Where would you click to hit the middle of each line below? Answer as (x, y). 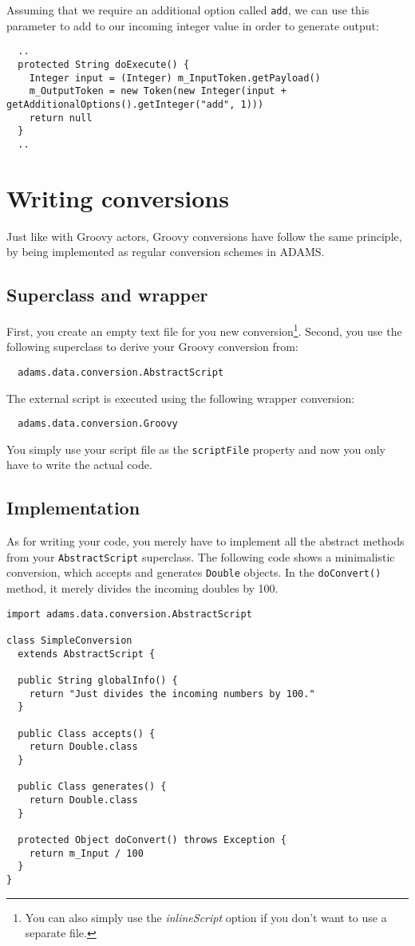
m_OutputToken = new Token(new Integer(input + (158, 91)
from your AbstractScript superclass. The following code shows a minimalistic (201, 556)
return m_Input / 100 (86, 853)
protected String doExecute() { (104, 64)
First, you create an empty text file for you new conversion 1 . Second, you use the (204, 330)
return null (61, 118)
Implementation (73, 508)
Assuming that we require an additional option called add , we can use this (188, 10)
